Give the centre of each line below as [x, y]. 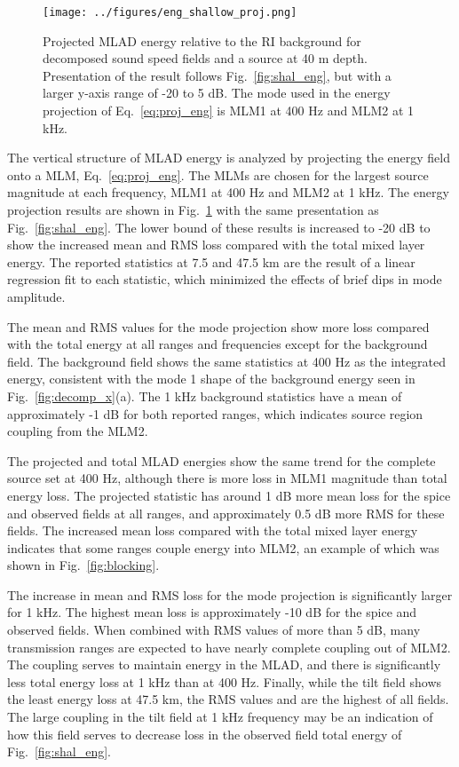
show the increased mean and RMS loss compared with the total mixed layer [216, 245]
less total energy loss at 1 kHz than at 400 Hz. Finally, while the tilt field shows [225, 681]
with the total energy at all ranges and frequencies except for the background [218, 344]
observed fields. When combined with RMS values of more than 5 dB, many [214, 630]
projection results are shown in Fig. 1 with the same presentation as [193, 210]
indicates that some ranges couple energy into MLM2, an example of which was [223, 547]
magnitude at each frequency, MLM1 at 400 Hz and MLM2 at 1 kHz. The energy [228, 192]
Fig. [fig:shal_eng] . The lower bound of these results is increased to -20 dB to [219, 227]
